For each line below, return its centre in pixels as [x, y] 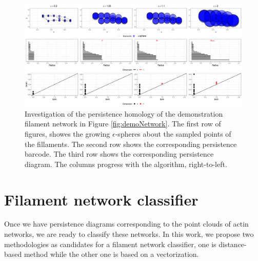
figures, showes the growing [67, 133]
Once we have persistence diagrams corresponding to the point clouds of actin [126, 224]
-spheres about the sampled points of [173, 133]
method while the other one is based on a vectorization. [111, 254]
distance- [233, 244]
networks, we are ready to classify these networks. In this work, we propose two [129, 234]
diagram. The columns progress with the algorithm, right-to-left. [126, 164]
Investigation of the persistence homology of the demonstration [124, 113]
